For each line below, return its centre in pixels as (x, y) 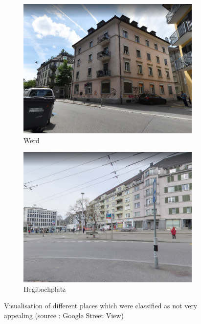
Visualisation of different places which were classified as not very (101, 305)
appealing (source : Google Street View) (64, 315)
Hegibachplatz (45, 289)
